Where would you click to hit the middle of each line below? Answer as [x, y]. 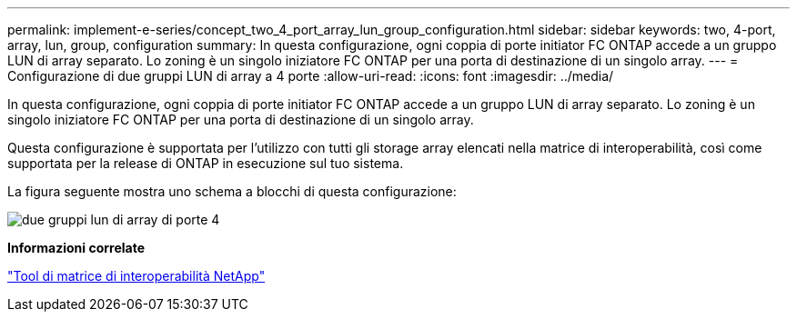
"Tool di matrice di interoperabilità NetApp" [136, 276]
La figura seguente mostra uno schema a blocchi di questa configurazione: [232, 191]
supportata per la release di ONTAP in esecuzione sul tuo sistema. [206, 163]
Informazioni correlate [76, 248]
